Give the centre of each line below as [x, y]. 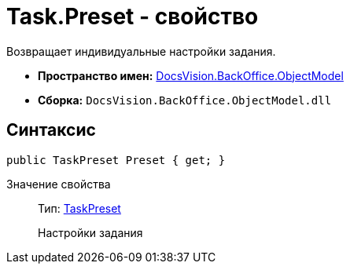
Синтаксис [51, 130]
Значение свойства [59, 184]
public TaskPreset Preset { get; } [116, 160]
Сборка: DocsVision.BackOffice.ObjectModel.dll [185, 100]
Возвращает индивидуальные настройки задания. [141, 51]
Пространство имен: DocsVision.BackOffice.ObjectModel [191, 75]
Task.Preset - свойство [133, 16]
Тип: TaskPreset [79, 208]
